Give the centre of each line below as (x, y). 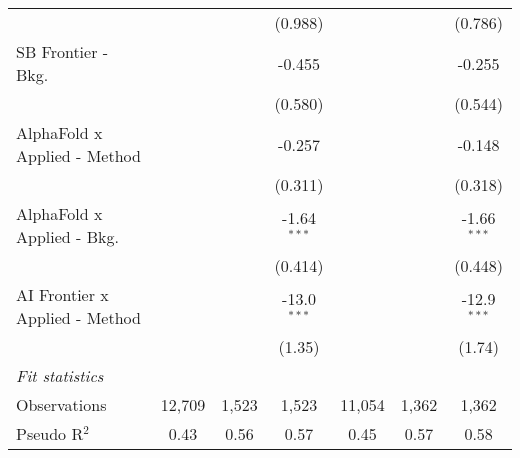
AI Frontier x (62, 294)
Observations (61, 404)
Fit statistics (60, 375)
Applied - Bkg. (67, 236)
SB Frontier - (62, 51)
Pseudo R (50, 433)
